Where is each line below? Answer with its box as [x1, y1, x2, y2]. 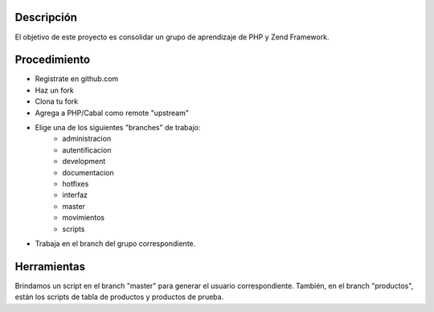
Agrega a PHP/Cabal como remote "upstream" [35, 108, 189, 117]
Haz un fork [35, 85, 74, 95]
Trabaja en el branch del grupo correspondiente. [35, 238, 196, 248]
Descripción [14, 10, 78, 24]
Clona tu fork [35, 96, 79, 106]
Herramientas [14, 260, 86, 273]
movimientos [62, 213, 104, 223]
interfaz [62, 190, 88, 200]
